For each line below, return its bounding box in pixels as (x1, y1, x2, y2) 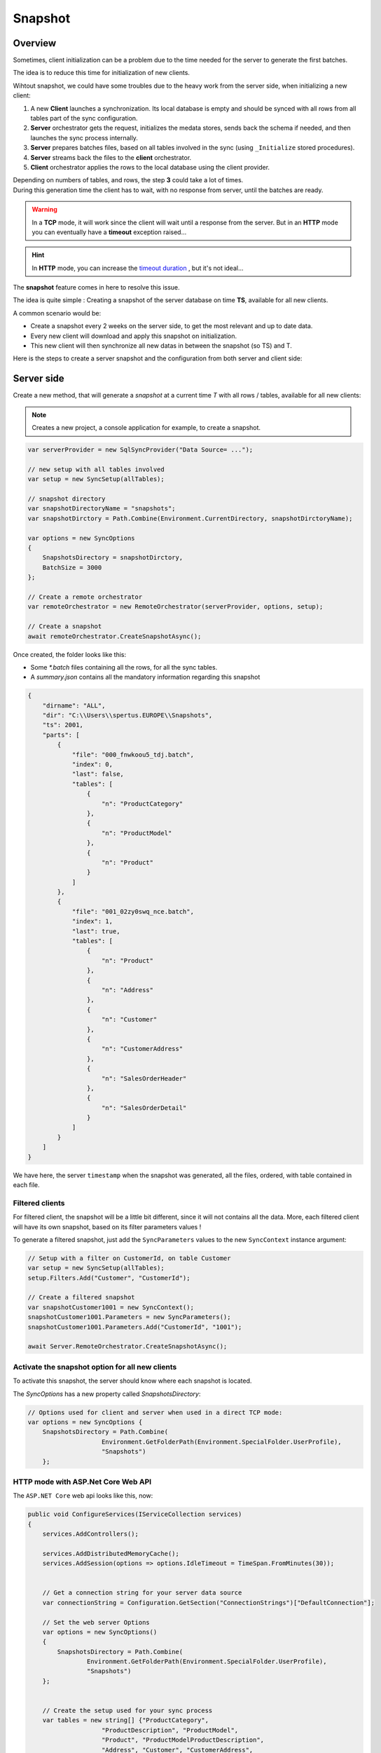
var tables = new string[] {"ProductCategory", (42, 1717, 209, 1724)
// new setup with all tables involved (27, 465, 165, 473)
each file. (13, 1181, 40, 1189)
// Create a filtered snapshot (27, 1294, 136, 1301)
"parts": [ (42, 731, 80, 739)
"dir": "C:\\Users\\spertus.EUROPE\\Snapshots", (42, 712, 213, 719)
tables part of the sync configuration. (30, 114, 138, 123)
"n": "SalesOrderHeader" (102, 1074, 187, 1083)
